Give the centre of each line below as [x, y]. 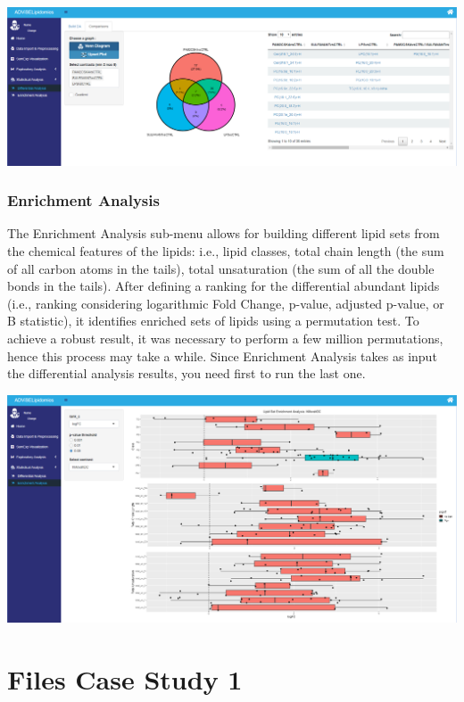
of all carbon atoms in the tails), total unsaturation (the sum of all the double [221, 268]
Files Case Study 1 [125, 679]
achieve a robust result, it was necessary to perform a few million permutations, [225, 339]
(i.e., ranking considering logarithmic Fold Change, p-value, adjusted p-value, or [226, 303]
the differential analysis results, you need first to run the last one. [186, 373]
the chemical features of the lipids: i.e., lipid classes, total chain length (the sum [226, 251]
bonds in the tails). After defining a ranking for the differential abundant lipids [224, 286]
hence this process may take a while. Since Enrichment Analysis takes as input [222, 355]
